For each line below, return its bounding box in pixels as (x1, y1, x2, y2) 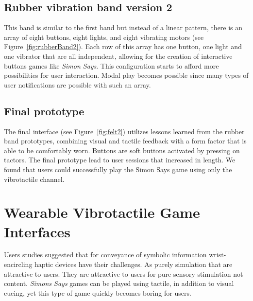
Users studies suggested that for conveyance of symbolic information (4, 249, 207, 260)
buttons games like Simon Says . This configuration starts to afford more (4, 60, 219, 71)
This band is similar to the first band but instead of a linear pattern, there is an (4, 22, 243, 33)
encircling (4, 259, 33, 269)
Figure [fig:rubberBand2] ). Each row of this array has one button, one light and (4, 41, 242, 52)
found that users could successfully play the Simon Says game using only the (4, 164, 232, 174)
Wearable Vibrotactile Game (4, 202, 200, 222)
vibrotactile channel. (4, 174, 65, 184)
